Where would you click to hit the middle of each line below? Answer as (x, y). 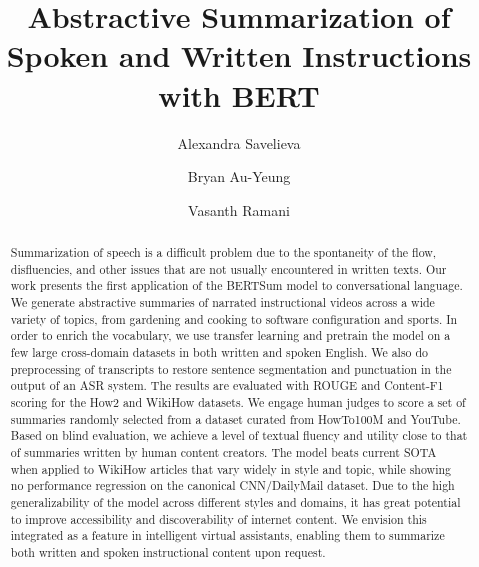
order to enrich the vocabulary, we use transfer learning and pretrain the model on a (230, 335)
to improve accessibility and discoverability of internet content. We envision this (218, 518)
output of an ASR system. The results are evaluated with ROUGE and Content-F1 (227, 385)
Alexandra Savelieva (239, 142)
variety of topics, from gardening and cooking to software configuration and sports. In (234, 318)
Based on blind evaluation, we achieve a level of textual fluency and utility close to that (239, 435)
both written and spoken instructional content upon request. (168, 551)
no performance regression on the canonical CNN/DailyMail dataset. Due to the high (232, 485)
